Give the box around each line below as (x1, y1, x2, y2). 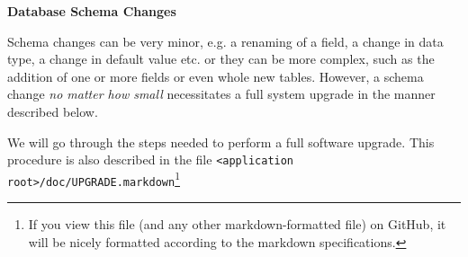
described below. (7, 102, 98, 120)
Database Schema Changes (7, 2, 176, 20)
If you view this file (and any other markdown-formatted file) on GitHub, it (28, 215, 446, 234)
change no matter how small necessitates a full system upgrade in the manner (7, 84, 436, 103)
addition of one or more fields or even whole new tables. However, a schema (7, 66, 424, 85)
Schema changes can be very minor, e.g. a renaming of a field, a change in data (7, 31, 444, 50)
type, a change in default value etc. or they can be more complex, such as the (7, 49, 435, 68)
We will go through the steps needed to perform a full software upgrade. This (7, 132, 435, 151)
